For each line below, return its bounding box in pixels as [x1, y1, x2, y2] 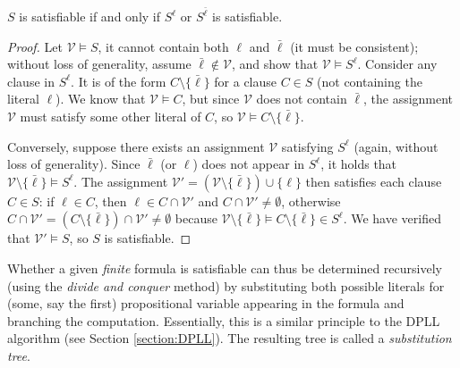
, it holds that [320, 155, 397, 173]
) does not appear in [192, 155, 305, 173]
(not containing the [317, 71, 422, 90]
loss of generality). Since [7, 155, 141, 173]
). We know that [55, 89, 146, 108]
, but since [182, 89, 240, 108]
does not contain [256, 89, 347, 108]
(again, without [354, 137, 439, 155]
